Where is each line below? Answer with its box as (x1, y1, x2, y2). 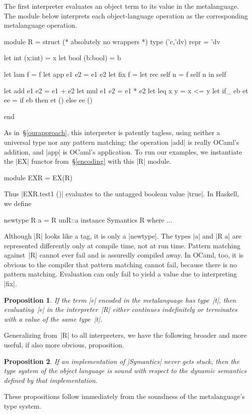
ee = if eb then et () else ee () (4, 95, 93, 105)
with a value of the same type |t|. (4, 313, 102, 324)
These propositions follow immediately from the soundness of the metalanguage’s (4, 391, 245, 401)
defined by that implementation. (4, 375, 98, 385)
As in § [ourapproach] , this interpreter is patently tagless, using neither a (4, 127, 220, 138)
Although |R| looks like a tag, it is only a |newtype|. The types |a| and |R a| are (4, 231, 242, 241)
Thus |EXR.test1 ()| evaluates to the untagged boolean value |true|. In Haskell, (4, 189, 239, 199)
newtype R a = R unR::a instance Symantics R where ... (4, 214, 172, 224)
